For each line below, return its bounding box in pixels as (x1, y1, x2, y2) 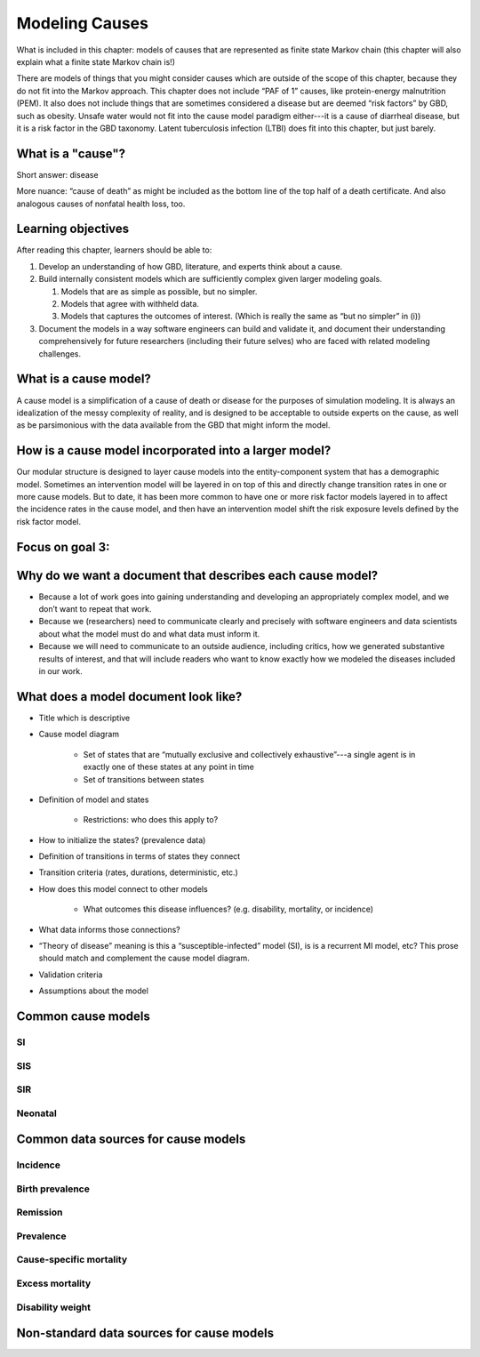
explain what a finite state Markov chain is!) (16, 56, 175, 67)
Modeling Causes (16, 13, 148, 33)
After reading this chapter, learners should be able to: (16, 245, 212, 255)
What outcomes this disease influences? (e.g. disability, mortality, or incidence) (83, 903, 373, 915)
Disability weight (16, 1301, 91, 1313)
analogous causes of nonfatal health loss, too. (16, 198, 186, 209)
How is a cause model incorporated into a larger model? (16, 443, 332, 458)
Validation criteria (38, 969, 103, 980)
